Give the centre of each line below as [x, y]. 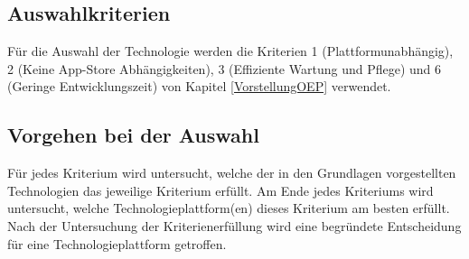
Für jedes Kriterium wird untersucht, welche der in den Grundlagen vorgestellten [232, 173]
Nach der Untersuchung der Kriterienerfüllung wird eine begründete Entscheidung [234, 225]
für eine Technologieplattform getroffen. [117, 243]
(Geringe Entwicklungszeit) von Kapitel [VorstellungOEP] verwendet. [199, 86]
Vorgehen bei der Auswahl [133, 135]
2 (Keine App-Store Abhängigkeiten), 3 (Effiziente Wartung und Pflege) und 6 [225, 68]
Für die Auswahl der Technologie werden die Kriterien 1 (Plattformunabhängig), [230, 51]
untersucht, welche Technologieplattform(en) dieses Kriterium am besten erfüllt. [229, 208]
